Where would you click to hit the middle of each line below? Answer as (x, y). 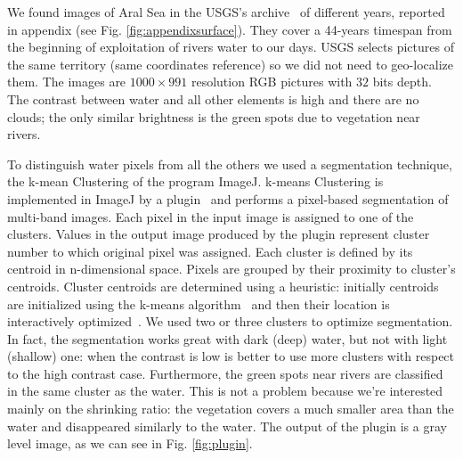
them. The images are (67, 82)
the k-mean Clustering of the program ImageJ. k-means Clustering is (195, 181)
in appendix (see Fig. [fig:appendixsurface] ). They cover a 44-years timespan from (230, 29)
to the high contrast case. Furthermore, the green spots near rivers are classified (225, 373)
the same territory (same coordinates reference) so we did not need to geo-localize (230, 64)
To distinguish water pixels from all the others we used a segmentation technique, (230, 164)
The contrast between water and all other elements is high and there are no (213, 98)
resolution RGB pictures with (272, 82)
